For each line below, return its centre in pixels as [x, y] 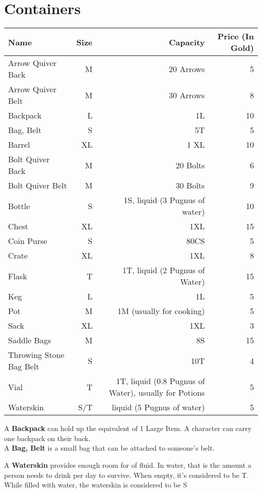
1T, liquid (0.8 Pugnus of [160, 381]
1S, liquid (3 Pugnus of [164, 200]
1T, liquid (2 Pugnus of [163, 270]
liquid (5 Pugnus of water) [158, 407]
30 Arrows [187, 95]
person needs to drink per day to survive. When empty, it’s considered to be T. [126, 475]
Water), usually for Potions [157, 393]
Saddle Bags [30, 340]
